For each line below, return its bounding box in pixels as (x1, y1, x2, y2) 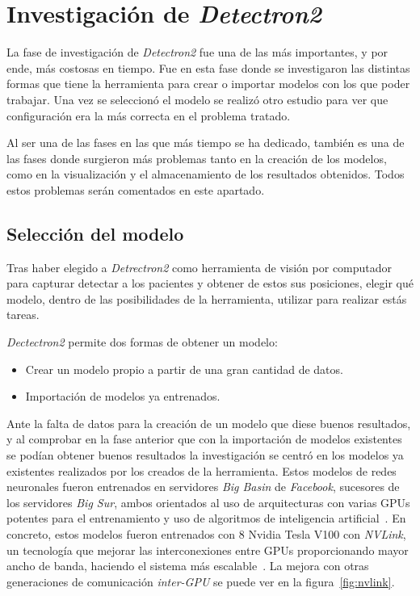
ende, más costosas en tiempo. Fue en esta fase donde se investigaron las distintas (6, 59, 410, 76)
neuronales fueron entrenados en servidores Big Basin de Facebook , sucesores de (6, 478, 400, 495)
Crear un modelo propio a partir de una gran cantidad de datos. (25, 360, 343, 377)
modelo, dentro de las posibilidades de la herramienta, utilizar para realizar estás (6, 290, 407, 307)
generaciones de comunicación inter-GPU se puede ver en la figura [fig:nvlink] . (6, 573, 395, 590)
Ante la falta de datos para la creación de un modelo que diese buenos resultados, (6, 414, 411, 431)
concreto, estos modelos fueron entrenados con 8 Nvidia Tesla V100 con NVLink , (6, 525, 406, 542)
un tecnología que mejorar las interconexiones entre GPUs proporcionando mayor (6, 541, 409, 558)
